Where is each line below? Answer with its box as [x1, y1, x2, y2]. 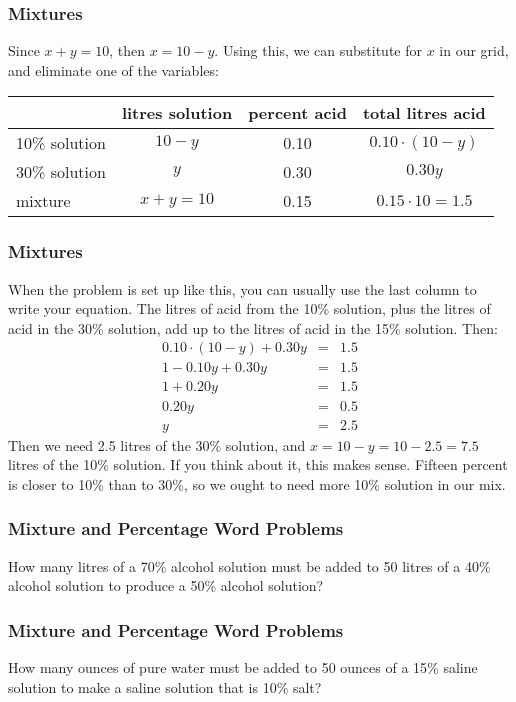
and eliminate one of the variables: [8, 59, 219, 80]
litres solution [121, 101, 233, 125]
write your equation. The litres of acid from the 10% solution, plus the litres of [8, 298, 491, 319]
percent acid [248, 101, 347, 125]
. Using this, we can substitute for [214, 40, 422, 61]
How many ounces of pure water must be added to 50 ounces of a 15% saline [8, 656, 478, 677]
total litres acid [362, 101, 486, 125]
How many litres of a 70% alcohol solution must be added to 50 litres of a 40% [8, 555, 491, 576]
